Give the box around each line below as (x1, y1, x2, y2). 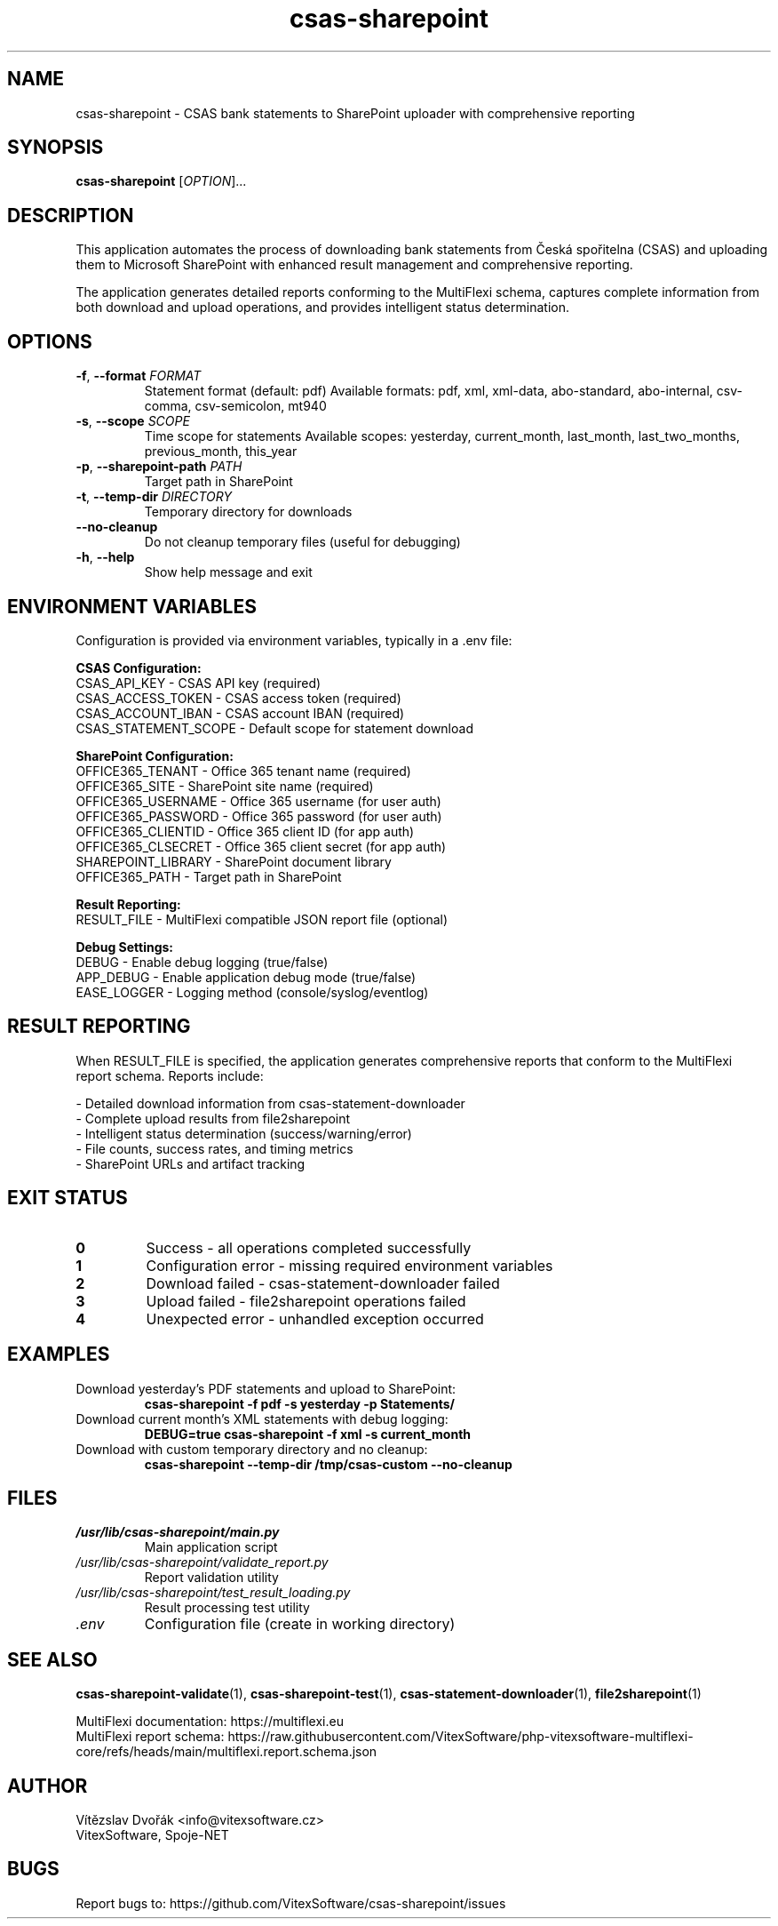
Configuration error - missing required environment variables (146, 1256, 553, 1275)
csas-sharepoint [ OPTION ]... (75, 173, 247, 189)
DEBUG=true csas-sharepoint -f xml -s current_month (144, 1426, 472, 1442)
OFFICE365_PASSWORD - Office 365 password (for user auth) (75, 808, 442, 824)
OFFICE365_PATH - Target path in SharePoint (75, 868, 342, 884)
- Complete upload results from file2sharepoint (75, 1110, 351, 1126)
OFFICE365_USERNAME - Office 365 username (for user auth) (75, 793, 441, 809)
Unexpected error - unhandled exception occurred (146, 1309, 484, 1328)
